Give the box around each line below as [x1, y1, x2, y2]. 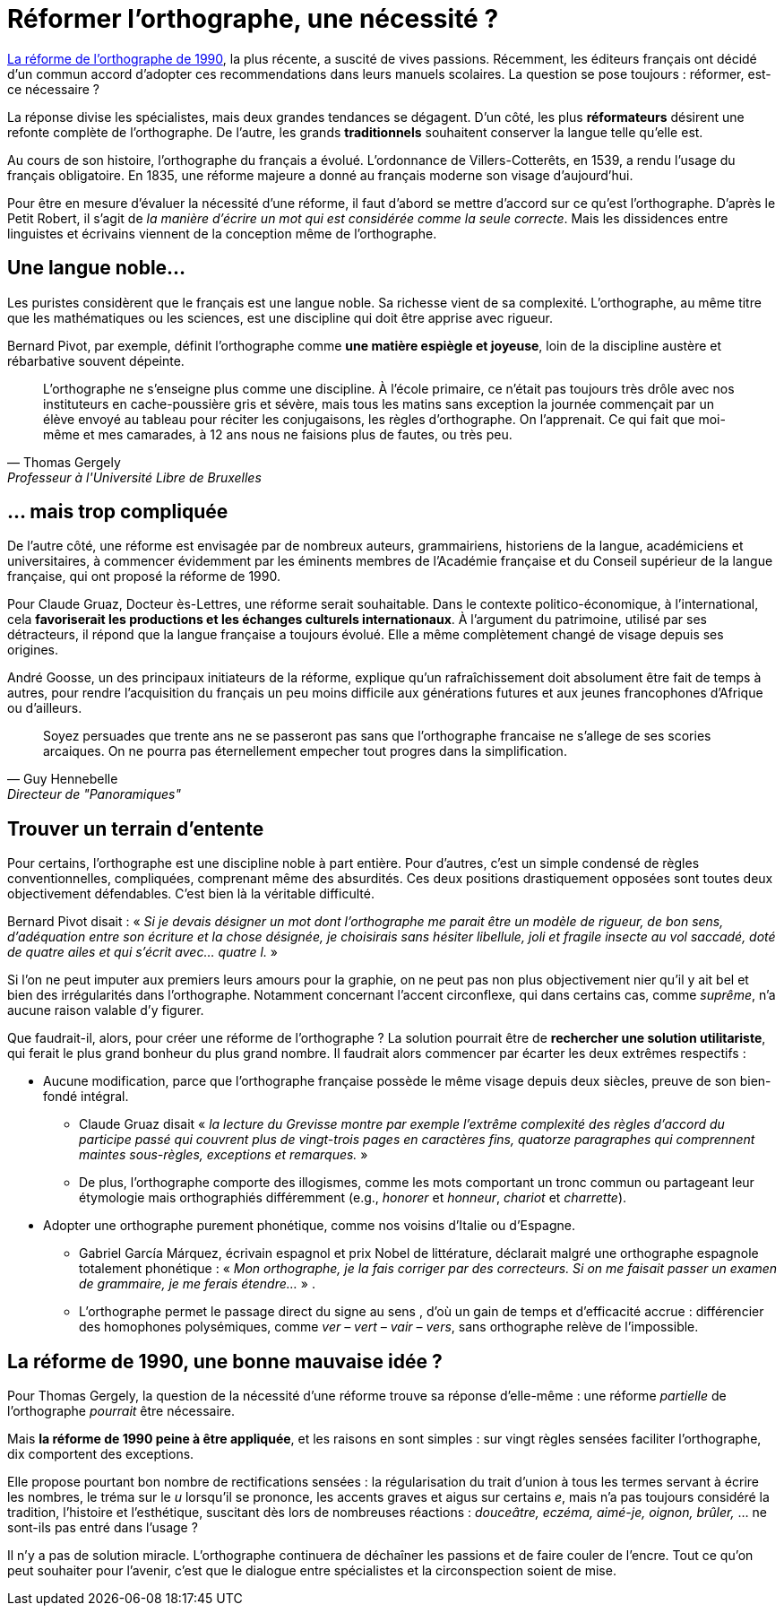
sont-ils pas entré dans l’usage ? [7, 1520, 198, 1536]
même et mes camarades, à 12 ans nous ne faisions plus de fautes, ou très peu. [43, 426, 513, 442]
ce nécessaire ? [7, 81, 100, 97]
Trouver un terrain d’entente [7, 817, 264, 840]
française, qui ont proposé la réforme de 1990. [7, 568, 280, 585]
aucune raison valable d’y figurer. [7, 1002, 204, 1019]
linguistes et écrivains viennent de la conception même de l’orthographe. [7, 225, 437, 241]
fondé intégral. [43, 1088, 129, 1105]
